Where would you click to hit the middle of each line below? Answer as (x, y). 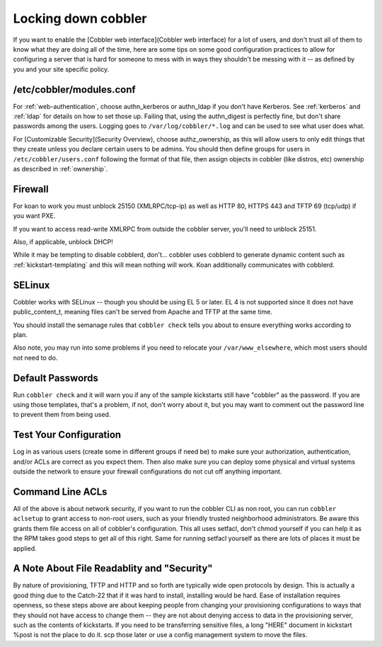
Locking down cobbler (80, 18)
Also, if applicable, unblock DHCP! (63, 242)
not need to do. (35, 357)
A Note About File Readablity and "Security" (113, 569)
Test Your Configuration (67, 435)
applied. (25, 548)
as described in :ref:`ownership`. (60, 168)
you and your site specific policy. (61, 69)
